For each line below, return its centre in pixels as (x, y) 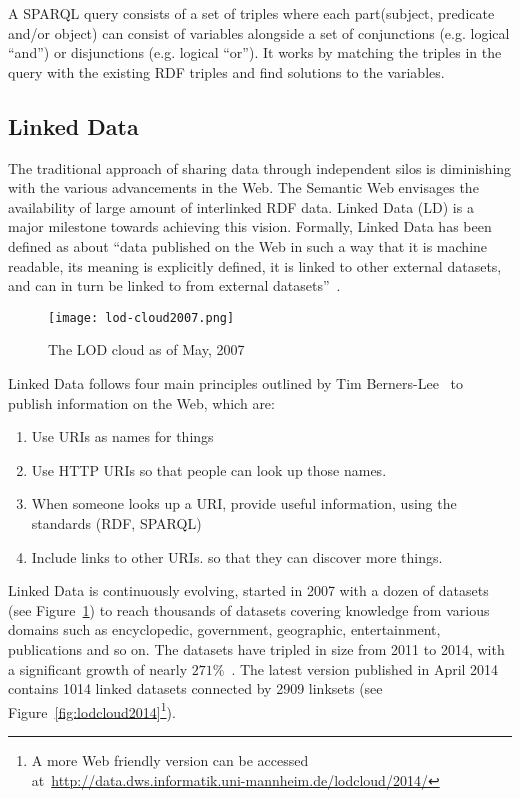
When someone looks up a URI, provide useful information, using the (244, 503)
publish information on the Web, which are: (141, 402)
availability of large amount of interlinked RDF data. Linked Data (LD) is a (241, 206)
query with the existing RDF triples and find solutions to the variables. (226, 71)
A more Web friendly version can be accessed (170, 759)
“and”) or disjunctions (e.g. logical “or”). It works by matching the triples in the (255, 52)
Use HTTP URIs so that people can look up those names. (209, 469)
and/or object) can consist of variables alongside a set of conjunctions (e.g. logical (259, 32)
